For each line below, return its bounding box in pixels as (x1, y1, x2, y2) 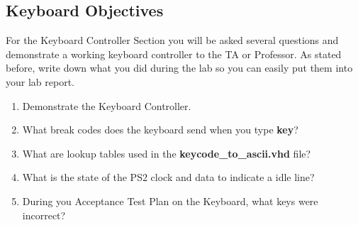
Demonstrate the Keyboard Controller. (22, 98, 191, 113)
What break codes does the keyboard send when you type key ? (22, 122, 298, 137)
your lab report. (6, 74, 74, 89)
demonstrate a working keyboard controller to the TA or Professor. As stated (6, 46, 342, 61)
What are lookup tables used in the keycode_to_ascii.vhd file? (22, 146, 311, 160)
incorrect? (22, 207, 66, 222)
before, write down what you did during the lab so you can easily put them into (6, 60, 353, 75)
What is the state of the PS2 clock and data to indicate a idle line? (22, 170, 315, 185)
